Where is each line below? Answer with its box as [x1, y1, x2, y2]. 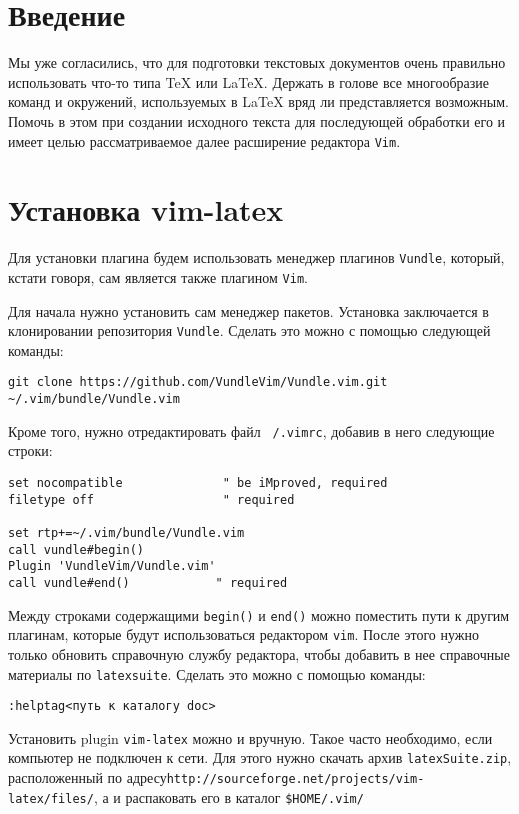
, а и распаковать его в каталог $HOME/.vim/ [93, 786, 364, 807]
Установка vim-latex [8, 189, 284, 230]
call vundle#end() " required [8, 575, 288, 590]
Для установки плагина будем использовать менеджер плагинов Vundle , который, [8, 247, 505, 268]
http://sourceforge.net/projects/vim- [166, 772, 425, 787]
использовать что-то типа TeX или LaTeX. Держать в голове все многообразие [8, 71, 490, 92]
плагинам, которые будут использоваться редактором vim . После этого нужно [8, 624, 479, 645]
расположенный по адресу [8, 767, 167, 788]
